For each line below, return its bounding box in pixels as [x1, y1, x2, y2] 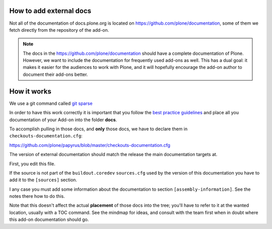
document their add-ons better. [23, 71, 88, 78]
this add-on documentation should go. [9, 216, 89, 222]
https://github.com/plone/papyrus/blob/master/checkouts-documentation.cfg [9, 142, 171, 148]
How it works [9, 87, 51, 96]
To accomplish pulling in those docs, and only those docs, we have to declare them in [9, 126, 188, 132]
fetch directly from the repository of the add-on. [9, 27, 109, 33]
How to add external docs [9, 7, 92, 15]
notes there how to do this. [9, 193, 65, 199]
